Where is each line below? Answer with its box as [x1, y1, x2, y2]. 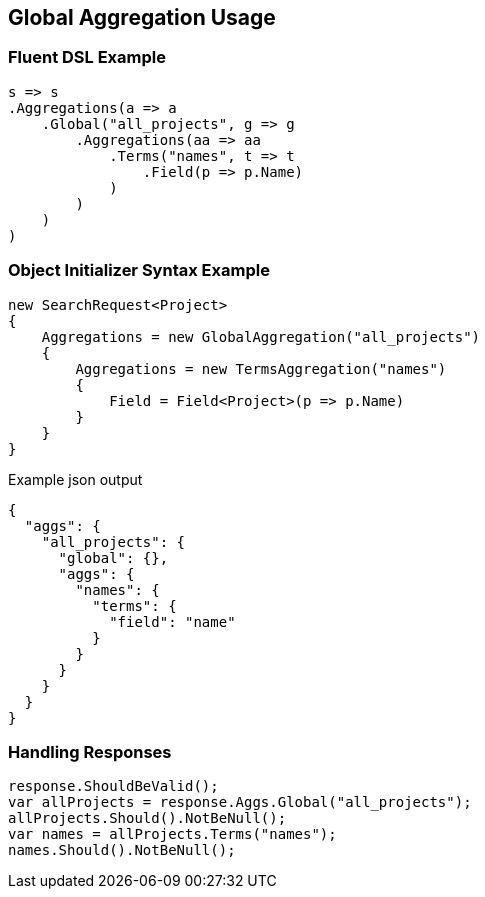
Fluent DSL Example [8, 47, 166, 68]
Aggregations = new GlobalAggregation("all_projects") [41, 328, 481, 345]
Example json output [8, 470, 143, 488]
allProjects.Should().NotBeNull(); [8, 810, 287, 827]
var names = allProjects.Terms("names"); [8, 826, 337, 843]
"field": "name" [109, 613, 236, 630]
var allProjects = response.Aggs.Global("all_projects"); [8, 794, 472, 811]
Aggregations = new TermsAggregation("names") [75, 360, 447, 377]
